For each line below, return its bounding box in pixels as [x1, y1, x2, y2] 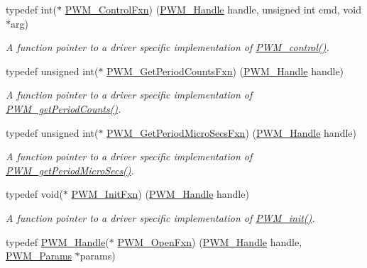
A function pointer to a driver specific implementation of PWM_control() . [6, 40, 329, 55]
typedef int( [6, 2, 57, 16]
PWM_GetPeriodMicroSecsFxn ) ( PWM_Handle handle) [106, 125, 356, 140]
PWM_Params [6, 248, 72, 263]
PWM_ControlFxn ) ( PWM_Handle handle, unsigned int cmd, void [65, 2, 361, 16]
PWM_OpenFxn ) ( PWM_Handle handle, [117, 234, 302, 249]
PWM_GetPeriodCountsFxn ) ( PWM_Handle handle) [106, 63, 344, 78]
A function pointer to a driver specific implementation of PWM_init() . [6, 210, 315, 225]
